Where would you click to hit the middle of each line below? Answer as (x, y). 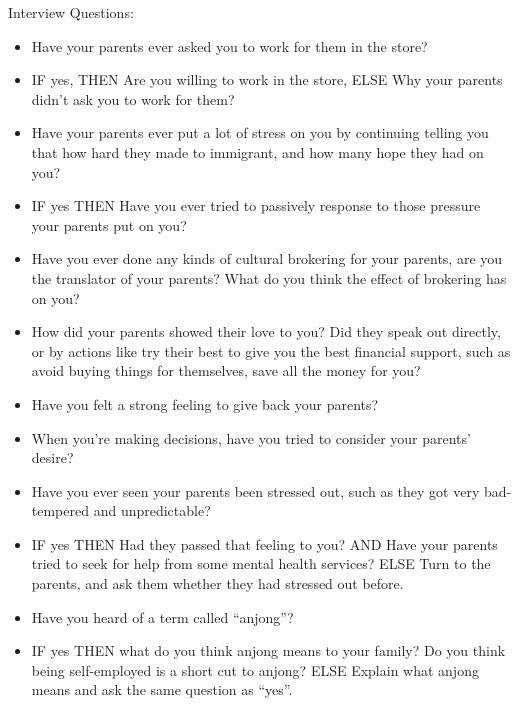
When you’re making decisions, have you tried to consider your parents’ (251, 437)
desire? (52, 457)
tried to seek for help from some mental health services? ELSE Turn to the (261, 563)
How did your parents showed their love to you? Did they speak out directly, (266, 331)
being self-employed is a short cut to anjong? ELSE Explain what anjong (255, 669)
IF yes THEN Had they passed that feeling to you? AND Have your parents (264, 543)
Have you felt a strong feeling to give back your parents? (205, 403)
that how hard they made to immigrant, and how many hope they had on (257, 151)
